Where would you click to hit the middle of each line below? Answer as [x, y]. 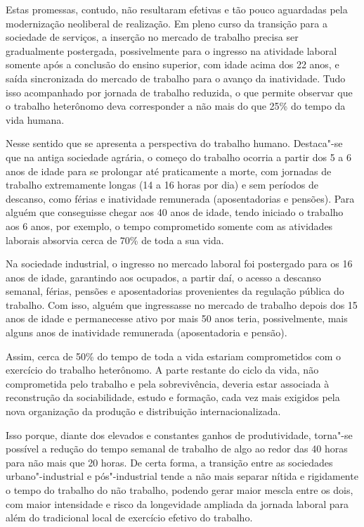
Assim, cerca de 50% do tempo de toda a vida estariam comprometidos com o [174, 356]
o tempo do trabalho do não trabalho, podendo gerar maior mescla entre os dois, [180, 490]
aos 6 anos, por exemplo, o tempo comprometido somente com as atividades [169, 226]
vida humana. [35, 119]
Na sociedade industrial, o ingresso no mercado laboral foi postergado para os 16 [179, 263]
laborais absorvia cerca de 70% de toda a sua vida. [115, 240]
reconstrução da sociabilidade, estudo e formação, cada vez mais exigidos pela [173, 397]
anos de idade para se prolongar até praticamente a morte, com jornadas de [169, 171]
